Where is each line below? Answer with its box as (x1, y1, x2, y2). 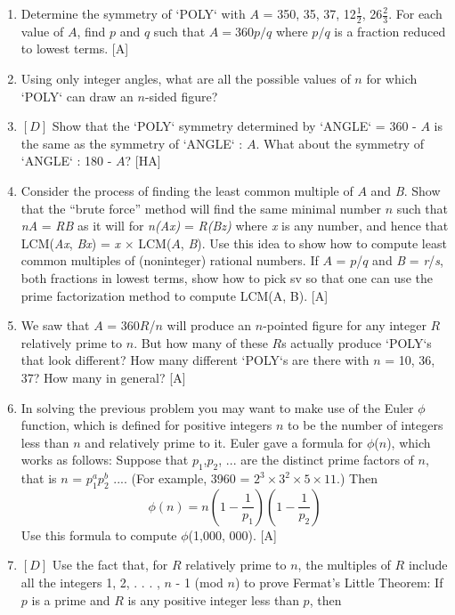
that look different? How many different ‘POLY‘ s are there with (20, 351, 370, 369)
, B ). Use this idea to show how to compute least (180, 233, 447, 252)
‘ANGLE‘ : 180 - (20, 151, 112, 170)
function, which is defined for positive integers (20, 416, 272, 434)
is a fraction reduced (334, 21, 446, 40)
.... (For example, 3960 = (113, 469, 250, 488)
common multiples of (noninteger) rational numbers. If (20, 251, 319, 270)
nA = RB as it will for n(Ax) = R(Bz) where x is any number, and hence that (20, 216, 449, 235)
